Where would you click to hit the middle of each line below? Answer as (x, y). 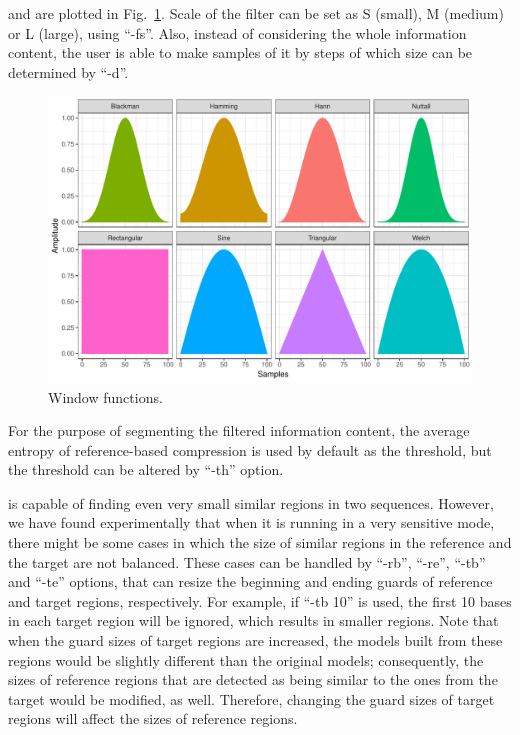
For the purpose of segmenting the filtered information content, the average (239, 430)
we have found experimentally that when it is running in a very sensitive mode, (251, 522)
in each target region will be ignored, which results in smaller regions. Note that (253, 620)
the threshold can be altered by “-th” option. (146, 469)
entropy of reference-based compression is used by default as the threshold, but (250, 449)
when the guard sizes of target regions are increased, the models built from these (255, 640)
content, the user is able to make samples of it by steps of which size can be (240, 52)
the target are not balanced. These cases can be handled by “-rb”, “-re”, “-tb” (247, 561)
